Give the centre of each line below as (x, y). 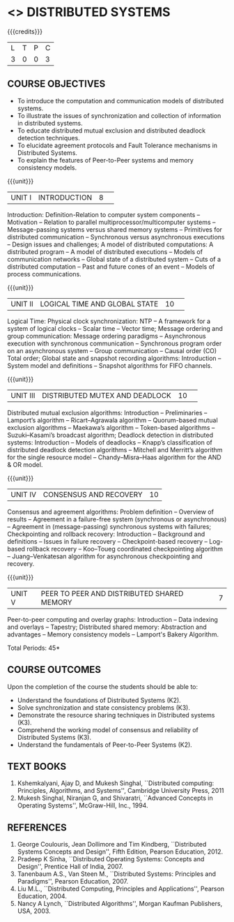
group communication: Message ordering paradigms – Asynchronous (107, 336)
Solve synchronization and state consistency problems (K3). (103, 707)
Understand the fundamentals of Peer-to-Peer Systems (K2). (105, 745)
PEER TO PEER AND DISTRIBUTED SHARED (112, 593)
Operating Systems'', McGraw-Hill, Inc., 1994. (83, 805)
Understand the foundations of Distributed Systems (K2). (99, 700)
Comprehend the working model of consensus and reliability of (108, 729)
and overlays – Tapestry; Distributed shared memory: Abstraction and (107, 627)
